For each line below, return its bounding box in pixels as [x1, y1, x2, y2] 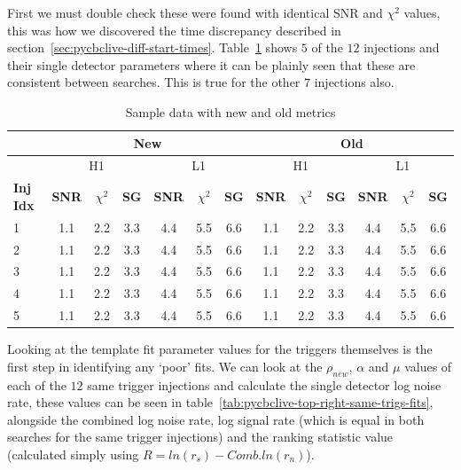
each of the [7, 375, 66, 394]
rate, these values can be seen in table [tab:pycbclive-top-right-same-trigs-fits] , [7, 393, 434, 411]
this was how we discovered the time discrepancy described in [7, 20, 341, 39]
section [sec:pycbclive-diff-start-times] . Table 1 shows [7, 38, 298, 57]
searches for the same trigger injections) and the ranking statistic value [7, 427, 394, 446]
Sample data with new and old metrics [125, 102, 336, 121]
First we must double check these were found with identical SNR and [7, 4, 383, 21]
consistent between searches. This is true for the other [7, 73, 301, 91]
